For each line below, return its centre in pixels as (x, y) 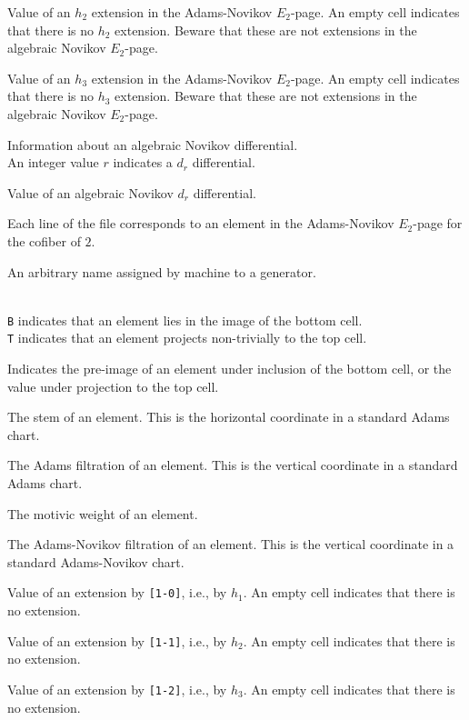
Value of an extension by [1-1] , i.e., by (117, 640)
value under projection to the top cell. (113, 386)
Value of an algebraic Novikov (90, 192)
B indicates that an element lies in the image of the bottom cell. (185, 320)
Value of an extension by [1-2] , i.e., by (117, 689)
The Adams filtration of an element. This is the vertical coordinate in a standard (233, 465)
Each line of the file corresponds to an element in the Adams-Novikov (201, 223)
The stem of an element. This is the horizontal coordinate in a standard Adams (229, 417)
